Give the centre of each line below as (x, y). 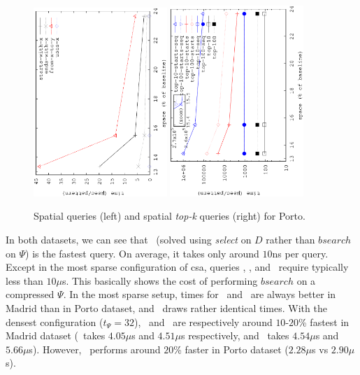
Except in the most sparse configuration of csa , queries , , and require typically (177, 267)
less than (24, 280)
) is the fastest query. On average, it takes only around (142, 253)
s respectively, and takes (235, 335)
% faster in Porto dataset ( (231, 349)
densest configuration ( (55, 321)
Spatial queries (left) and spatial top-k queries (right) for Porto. (170, 216)
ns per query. (300, 253)
